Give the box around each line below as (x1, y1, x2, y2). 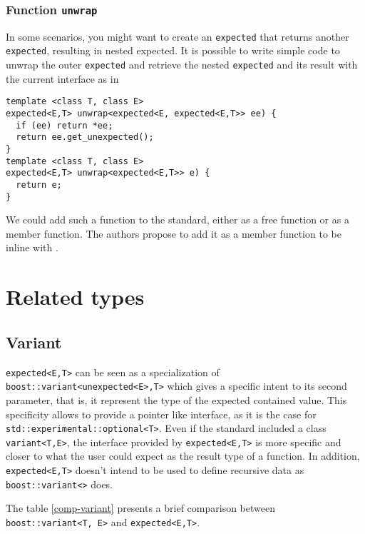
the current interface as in (6, 71, 119, 86)
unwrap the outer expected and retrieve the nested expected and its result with (6, 57, 358, 72)
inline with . (6, 240, 58, 255)
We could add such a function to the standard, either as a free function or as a (6, 212, 349, 227)
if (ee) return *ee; (16, 120, 113, 131)
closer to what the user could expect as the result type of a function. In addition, (6, 448, 360, 463)
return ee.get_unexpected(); (16, 132, 154, 143)
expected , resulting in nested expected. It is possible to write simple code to (6, 43, 340, 58)
